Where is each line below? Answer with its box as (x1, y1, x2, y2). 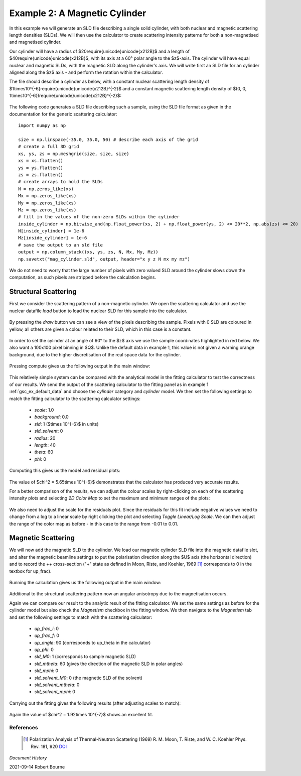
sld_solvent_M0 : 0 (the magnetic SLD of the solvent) (34, 675, 143, 681)
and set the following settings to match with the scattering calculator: (9, 614, 153, 620)
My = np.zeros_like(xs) (18, 200, 77, 206)
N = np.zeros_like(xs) (18, 186, 74, 192)
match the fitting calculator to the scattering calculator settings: (9, 396, 140, 402)
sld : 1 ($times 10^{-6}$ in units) (34, 421, 99, 427)
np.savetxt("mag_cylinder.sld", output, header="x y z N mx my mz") (18, 256, 190, 262)
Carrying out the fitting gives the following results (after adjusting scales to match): (9, 700, 181, 706)
